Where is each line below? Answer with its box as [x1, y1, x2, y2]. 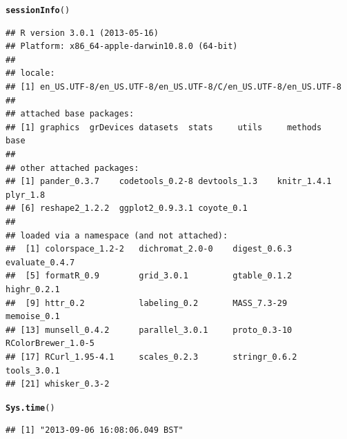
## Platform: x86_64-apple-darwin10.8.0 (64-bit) [6, 41, 238, 52]
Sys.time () [6, 402, 55, 413]
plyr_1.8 [6, 190, 46, 200]
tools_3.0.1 [6, 365, 60, 376]
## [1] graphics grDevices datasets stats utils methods [6, 122, 322, 132]
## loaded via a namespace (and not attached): [6, 230, 228, 241]
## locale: [6, 68, 55, 79]
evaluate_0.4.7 [6, 257, 75, 267]
